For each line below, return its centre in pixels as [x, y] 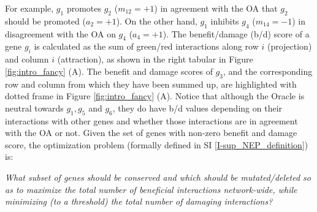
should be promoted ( [45, 21]
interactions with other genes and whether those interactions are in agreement [151, 120]
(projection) [289, 46]
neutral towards [34, 108]
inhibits [225, 21]
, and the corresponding [268, 71]
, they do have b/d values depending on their [197, 108]
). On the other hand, [157, 21]
